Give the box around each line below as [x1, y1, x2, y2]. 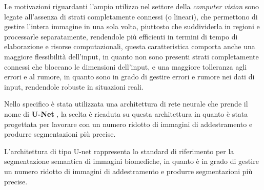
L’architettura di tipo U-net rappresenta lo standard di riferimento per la [4, 145, 234, 156]
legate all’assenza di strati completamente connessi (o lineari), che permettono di [4, 11, 258, 22]
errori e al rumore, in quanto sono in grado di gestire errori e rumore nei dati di [4, 71, 255, 82]
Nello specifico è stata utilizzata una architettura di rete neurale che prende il [4, 98, 248, 109]
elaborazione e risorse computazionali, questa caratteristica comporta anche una [4, 41, 255, 52]
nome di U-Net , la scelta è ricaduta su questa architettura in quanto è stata [4, 108, 248, 119]
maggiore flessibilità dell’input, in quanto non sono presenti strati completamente [4, 51, 259, 61]
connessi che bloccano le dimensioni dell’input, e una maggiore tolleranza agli [4, 61, 247, 72]
